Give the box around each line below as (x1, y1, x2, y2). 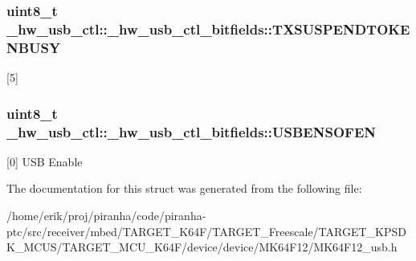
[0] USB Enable (6, 153, 83, 169)
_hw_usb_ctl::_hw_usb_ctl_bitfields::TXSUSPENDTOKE (6, 18, 410, 39)
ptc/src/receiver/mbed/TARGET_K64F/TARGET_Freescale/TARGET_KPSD (6, 222, 406, 239)
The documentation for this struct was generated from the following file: (6, 180, 362, 197)
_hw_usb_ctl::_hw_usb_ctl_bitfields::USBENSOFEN (6, 121, 376, 141)
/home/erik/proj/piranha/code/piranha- (6, 206, 206, 223)
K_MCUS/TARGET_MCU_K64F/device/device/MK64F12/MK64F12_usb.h (6, 239, 398, 255)
